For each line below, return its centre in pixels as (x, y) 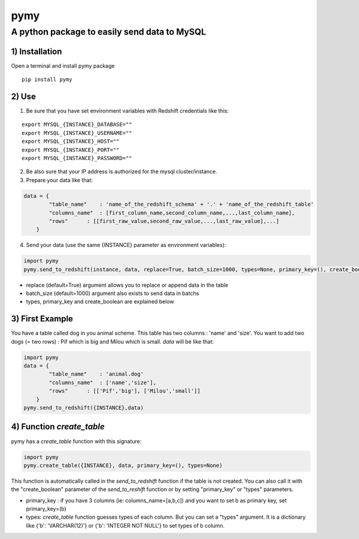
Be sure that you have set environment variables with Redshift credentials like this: (127, 111)
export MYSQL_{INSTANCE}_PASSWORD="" (77, 158)
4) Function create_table (58, 427)
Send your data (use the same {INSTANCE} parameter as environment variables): (126, 245)
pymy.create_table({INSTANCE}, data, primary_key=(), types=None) (123, 465)
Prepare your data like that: (59, 180)
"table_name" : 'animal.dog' (96, 374)
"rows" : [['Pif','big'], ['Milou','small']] (124, 391)
